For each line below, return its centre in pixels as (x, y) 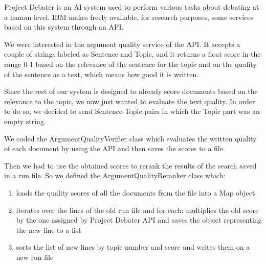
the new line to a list (49, 230)
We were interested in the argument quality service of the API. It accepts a (122, 44)
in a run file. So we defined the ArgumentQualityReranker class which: (115, 175)
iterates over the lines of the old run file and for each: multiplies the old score (137, 210)
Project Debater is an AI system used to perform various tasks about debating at (132, 7)
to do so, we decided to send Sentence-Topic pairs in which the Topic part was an (132, 111)
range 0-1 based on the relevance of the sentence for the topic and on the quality (130, 64)
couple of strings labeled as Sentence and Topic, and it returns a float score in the (132, 54)
